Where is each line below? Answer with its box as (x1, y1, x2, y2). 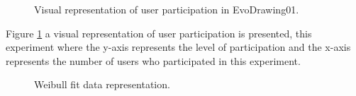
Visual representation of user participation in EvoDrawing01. (34, 2, 299, 16)
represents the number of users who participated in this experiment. (6, 53, 301, 68)
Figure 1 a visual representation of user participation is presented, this (6, 25, 312, 40)
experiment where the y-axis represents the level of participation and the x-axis (6, 40, 351, 54)
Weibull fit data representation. (34, 77, 170, 92)
